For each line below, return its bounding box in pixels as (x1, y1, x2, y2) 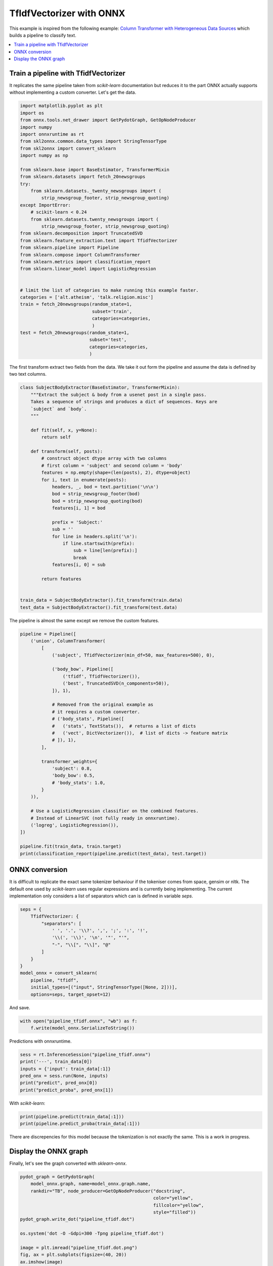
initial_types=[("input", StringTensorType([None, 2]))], (30, 984, 177, 990)
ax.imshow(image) (20, 1259, 63, 1264)
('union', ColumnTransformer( (30, 638, 106, 644)
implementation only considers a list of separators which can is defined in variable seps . (9, 893, 193, 899)
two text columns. (9, 371, 47, 377)
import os (20, 110, 44, 116)
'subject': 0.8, (52, 765, 93, 771)
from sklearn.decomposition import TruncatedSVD (20, 230, 143, 236)
